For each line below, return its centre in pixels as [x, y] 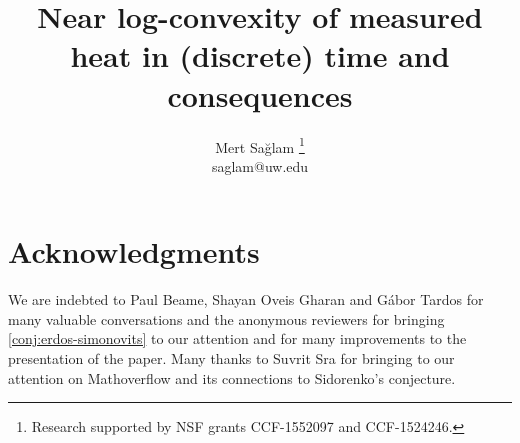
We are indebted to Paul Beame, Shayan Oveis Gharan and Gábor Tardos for [246, 299]
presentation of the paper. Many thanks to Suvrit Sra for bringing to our [231, 358]
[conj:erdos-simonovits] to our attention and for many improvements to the [237, 338]
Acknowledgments [134, 251]
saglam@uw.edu [260, 165]
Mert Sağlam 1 [260, 145]
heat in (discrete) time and [260, 55]
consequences [260, 94]
